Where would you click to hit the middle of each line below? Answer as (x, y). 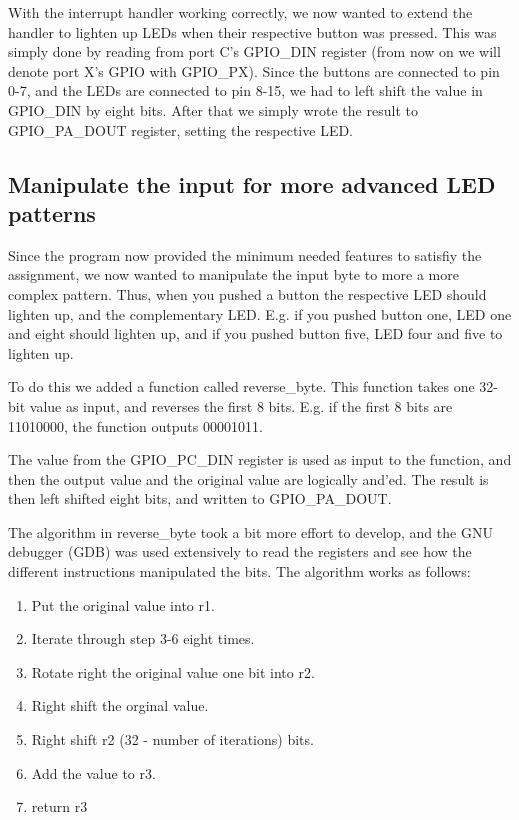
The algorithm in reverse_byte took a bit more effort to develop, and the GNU (250, 531)
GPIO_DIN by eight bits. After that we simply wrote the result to (213, 109)
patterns (52, 212)
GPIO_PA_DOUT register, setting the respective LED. (181, 129)
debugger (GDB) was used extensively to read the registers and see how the (240, 551)
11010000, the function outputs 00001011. (135, 425)
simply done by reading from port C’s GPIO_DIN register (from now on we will (254, 51)
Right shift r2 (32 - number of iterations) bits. (172, 739)
